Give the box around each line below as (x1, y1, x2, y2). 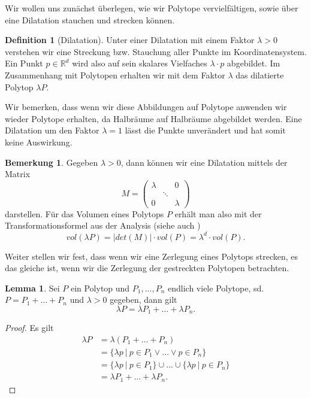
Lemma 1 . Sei (5, 281, 60, 294)
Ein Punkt (5, 57, 43, 69)
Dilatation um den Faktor (5, 124, 99, 136)
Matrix (5, 168, 31, 180)
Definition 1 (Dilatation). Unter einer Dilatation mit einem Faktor (5, 34, 255, 46)
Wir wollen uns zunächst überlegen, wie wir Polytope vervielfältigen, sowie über (5, 2, 298, 14)
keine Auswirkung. (5, 135, 73, 148)
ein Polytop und (70, 281, 130, 294)
